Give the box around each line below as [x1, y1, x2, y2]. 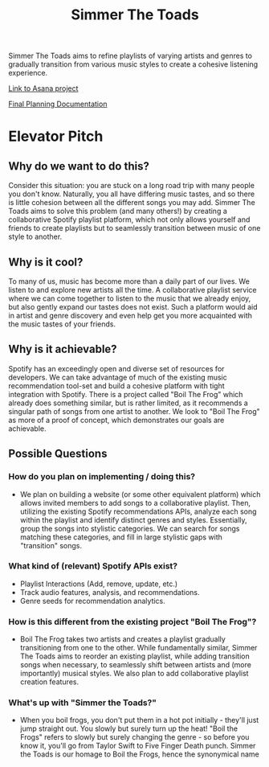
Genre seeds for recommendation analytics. [19, 596, 166, 605]
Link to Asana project [8, 84, 79, 93]
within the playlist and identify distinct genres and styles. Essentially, [19, 515, 247, 524]
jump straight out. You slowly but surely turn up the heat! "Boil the [19, 724, 238, 733]
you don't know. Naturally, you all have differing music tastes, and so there [8, 189, 255, 199]
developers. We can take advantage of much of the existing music [8, 372, 227, 382]
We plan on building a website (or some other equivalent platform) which [19, 489, 261, 499]
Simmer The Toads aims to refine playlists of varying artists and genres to [8, 51, 253, 61]
